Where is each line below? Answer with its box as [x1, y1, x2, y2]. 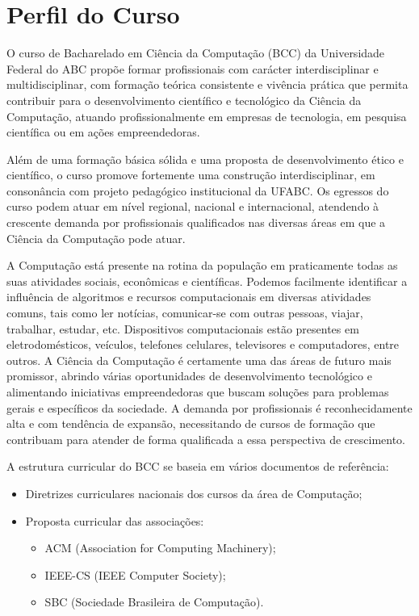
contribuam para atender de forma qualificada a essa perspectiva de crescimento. [6, 430, 406, 447]
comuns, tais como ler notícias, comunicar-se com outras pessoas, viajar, [6, 304, 363, 321]
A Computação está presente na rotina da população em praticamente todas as [6, 257, 398, 274]
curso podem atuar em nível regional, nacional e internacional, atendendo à [6, 198, 379, 215]
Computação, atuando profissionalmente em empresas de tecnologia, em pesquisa [6, 107, 407, 124]
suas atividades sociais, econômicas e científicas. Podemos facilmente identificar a [6, 272, 408, 289]
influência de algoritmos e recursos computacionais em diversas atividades [6, 288, 371, 305]
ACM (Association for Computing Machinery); [44, 539, 276, 556]
